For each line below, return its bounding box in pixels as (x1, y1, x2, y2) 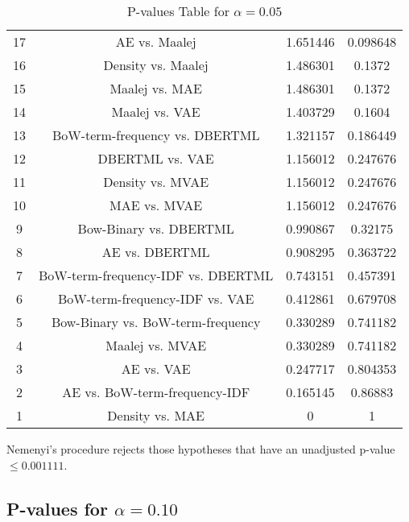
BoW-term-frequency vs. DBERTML (52, 126, 260, 144)
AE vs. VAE (121, 359, 191, 378)
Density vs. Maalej (103, 56, 209, 74)
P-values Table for (126, 2, 229, 20)
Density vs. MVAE (103, 172, 209, 191)
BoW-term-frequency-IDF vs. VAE (58, 289, 254, 308)
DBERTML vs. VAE (97, 149, 214, 168)
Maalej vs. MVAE (105, 336, 207, 354)
